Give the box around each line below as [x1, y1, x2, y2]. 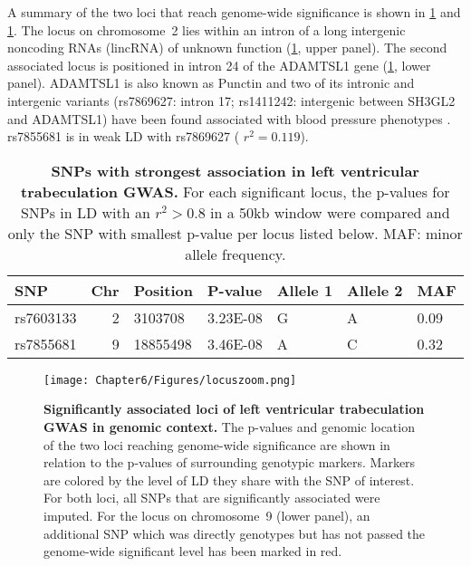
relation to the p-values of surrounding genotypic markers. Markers [43, 453, 416, 472]
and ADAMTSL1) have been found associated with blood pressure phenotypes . [7, 109, 451, 128]
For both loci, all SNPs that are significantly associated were [43, 488, 380, 507]
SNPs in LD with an [20, 201, 150, 223]
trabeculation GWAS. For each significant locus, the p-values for [21, 180, 450, 202]
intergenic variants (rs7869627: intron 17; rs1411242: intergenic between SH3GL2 [7, 91, 456, 110]
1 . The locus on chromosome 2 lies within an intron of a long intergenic [7, 20, 406, 39]
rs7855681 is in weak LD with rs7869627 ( [7, 127, 240, 146]
